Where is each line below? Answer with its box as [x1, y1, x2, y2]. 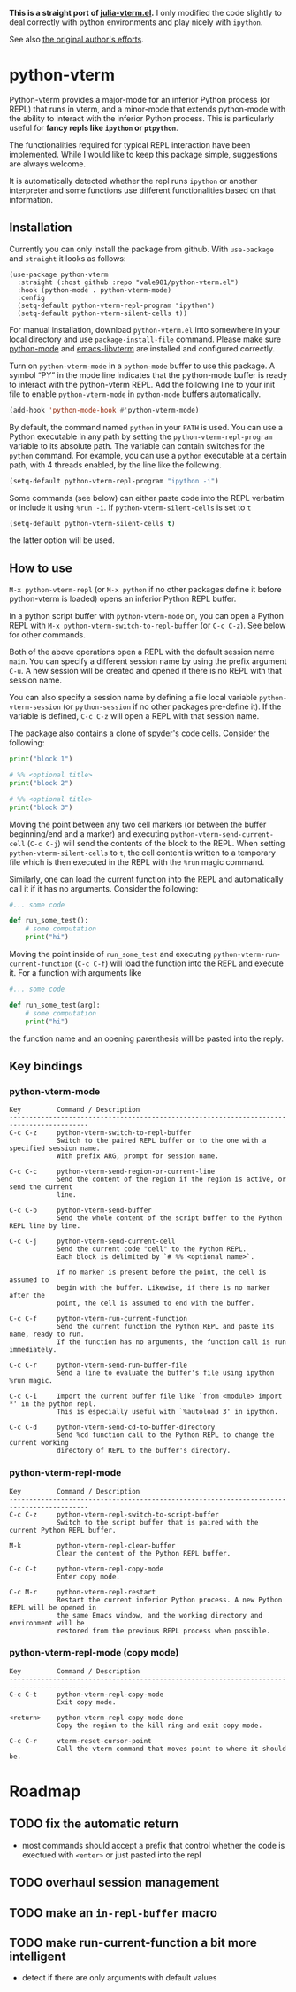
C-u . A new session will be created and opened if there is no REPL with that [9, 666, 283, 676]
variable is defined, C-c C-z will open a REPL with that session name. [9, 711, 260, 722]
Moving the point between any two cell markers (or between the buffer [9, 819, 267, 830]
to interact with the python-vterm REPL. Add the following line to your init [9, 379, 276, 390]
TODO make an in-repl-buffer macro [9, 1905, 218, 1920]
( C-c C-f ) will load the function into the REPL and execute [74, 958, 285, 969]
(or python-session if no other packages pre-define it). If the [63, 701, 282, 712]
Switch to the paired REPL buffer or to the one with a [56, 1137, 267, 1146]
